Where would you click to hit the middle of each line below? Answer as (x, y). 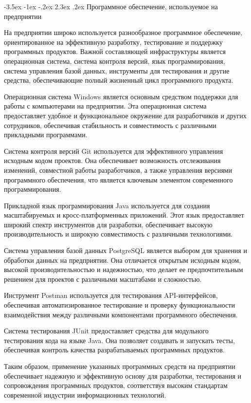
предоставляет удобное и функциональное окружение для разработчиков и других (125, 115)
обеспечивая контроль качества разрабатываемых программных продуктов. (114, 350)
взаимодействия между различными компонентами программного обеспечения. (121, 314)
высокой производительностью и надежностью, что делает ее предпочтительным (124, 269)
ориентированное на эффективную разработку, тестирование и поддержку (113, 42)
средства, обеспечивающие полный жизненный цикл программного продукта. (119, 80)
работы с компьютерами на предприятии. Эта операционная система (105, 106)
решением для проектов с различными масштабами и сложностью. (103, 279)
